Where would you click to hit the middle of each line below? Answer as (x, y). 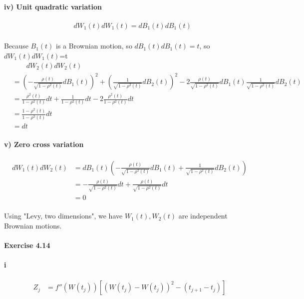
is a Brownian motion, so (94, 46)
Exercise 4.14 (27, 245)
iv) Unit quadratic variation (53, 6)
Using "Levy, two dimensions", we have (63, 216)
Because (16, 46)
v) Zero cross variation (44, 144)
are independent (203, 216)
